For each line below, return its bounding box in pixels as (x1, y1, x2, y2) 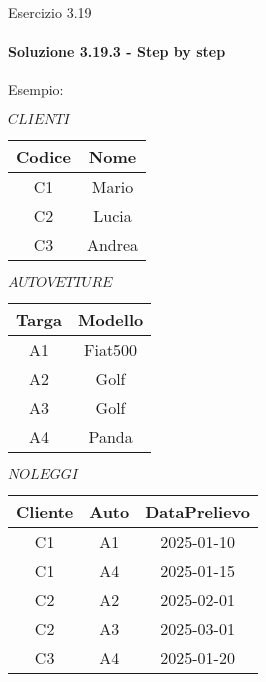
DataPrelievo (145, 499, 250, 523)
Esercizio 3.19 (8, 2, 92, 22)
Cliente (16, 499, 74, 523)
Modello (77, 307, 144, 331)
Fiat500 (84, 337, 138, 361)
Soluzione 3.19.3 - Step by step (8, 41, 226, 62)
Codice (16, 144, 71, 168)
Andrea (86, 232, 139, 256)
